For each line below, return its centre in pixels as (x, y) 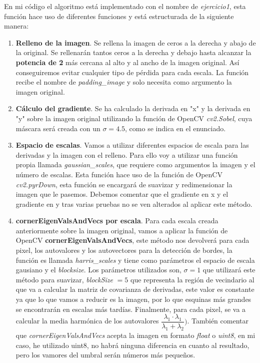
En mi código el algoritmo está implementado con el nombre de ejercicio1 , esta (125, 6)
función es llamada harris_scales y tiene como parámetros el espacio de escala (135, 260)
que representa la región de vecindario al (192, 279)
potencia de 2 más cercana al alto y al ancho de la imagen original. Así (127, 62)
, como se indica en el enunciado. (175, 128)
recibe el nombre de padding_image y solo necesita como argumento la (124, 82)
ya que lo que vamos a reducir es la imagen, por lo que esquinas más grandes (133, 299)
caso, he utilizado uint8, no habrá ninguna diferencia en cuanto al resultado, (132, 345)
